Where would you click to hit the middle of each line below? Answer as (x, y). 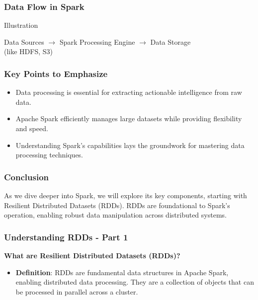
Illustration (21, 25)
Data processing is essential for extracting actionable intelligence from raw (129, 92)
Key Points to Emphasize (56, 73)
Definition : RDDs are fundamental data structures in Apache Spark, (122, 272)
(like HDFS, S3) (29, 51)
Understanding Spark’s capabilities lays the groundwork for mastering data (130, 145)
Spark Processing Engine (97, 41)
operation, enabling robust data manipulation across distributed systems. (115, 215)
